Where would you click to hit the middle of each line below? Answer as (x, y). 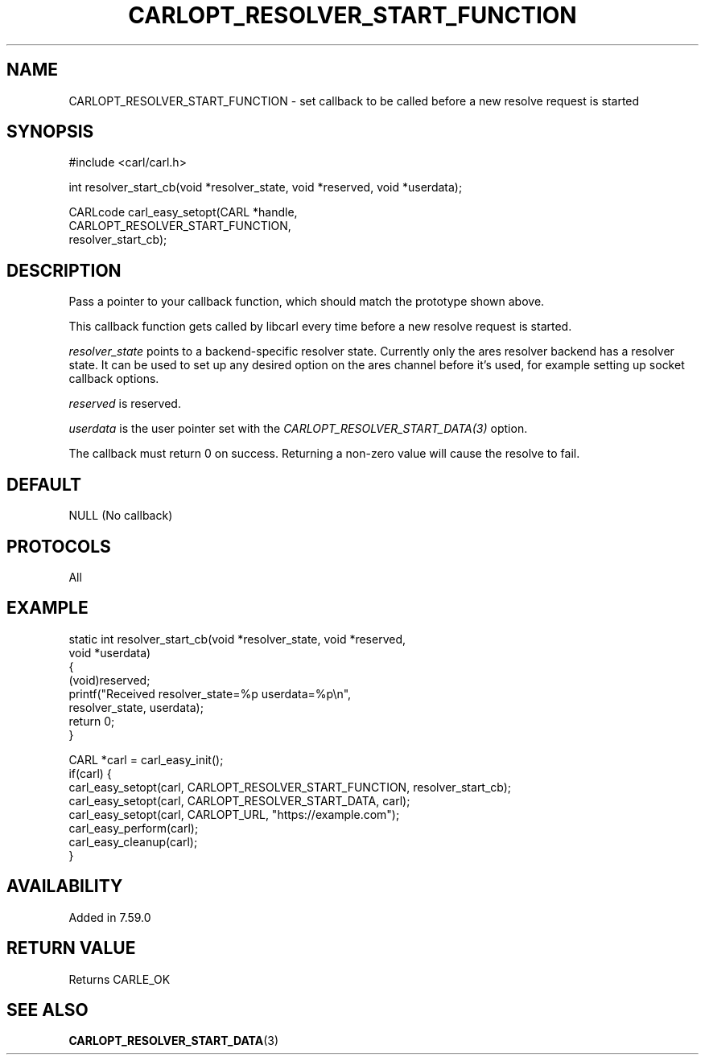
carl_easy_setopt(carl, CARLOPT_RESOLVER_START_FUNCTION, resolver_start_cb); (290, 787)
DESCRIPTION (64, 270)
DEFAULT (44, 484)
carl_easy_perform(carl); (134, 828)
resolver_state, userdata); (136, 707)
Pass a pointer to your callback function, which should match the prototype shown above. (307, 302)
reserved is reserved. (125, 404)
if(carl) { (90, 773)
